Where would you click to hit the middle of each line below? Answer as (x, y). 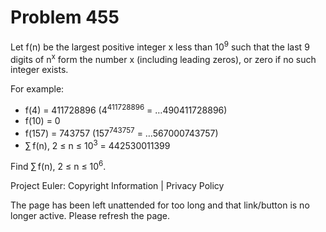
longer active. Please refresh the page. (90, 215)
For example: (37, 89)
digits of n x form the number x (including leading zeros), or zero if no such (163, 58)
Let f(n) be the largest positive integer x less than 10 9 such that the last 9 (160, 46)
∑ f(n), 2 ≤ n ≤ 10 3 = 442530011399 (97, 144)
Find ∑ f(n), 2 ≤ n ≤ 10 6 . (58, 165)
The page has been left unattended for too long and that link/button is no (160, 205)
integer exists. (39, 70)
